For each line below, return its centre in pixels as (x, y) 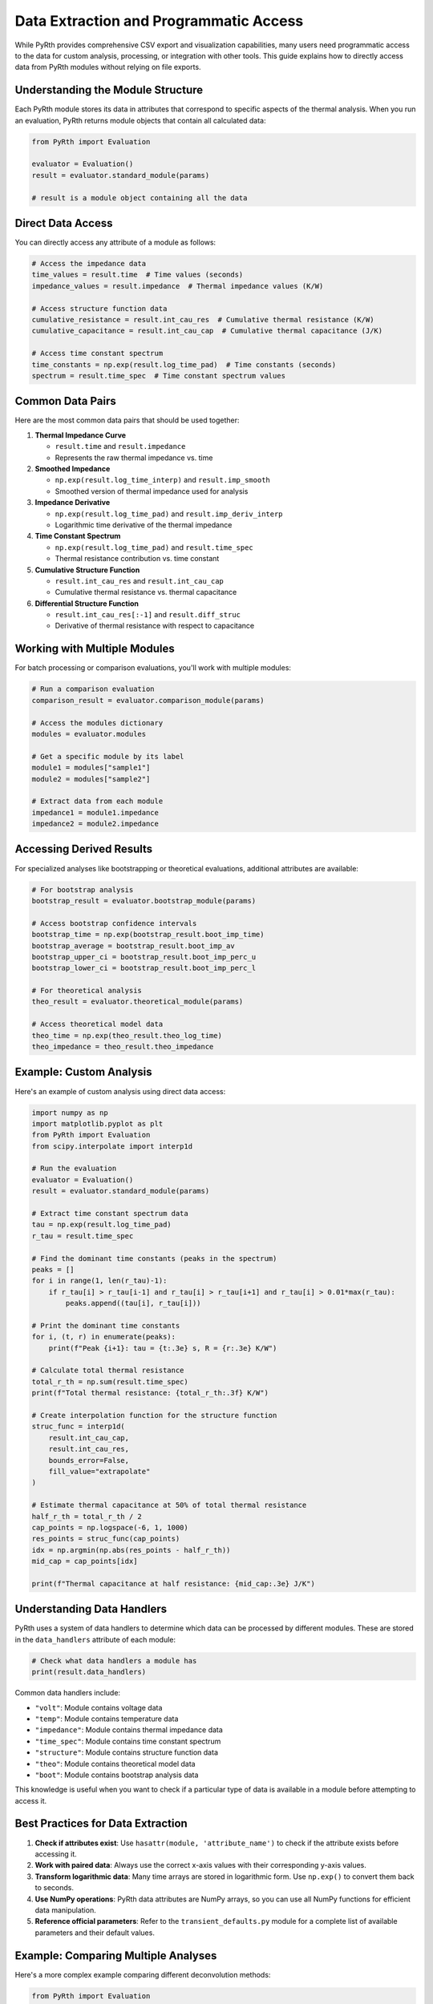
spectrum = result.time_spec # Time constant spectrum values (159, 376)
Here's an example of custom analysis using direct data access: (120, 1091)
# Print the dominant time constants (106, 1325)
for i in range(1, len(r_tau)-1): (99, 1281)
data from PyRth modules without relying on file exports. (108, 67)
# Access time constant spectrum (97, 354)
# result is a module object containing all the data (140, 198)
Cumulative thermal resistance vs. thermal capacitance (146, 592)
